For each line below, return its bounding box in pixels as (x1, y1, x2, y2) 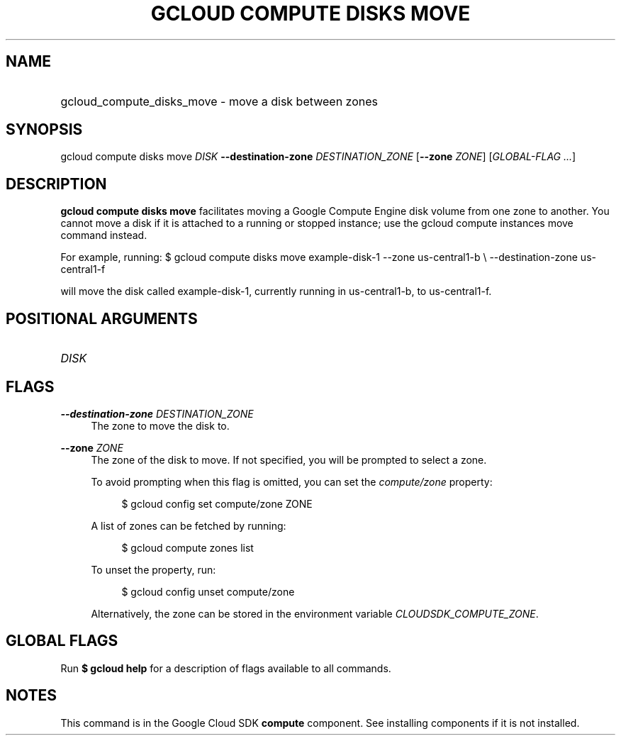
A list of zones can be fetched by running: (91, 519, 286, 532)
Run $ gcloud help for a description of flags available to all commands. (60, 662, 391, 674)
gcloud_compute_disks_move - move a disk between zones (60, 94, 379, 108)
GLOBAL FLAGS (6, 632, 118, 650)
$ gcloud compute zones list (121, 541, 254, 554)
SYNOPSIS (6, 121, 83, 139)
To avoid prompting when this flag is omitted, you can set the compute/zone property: (91, 475, 493, 488)
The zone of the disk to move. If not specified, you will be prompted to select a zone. (91, 453, 487, 466)
